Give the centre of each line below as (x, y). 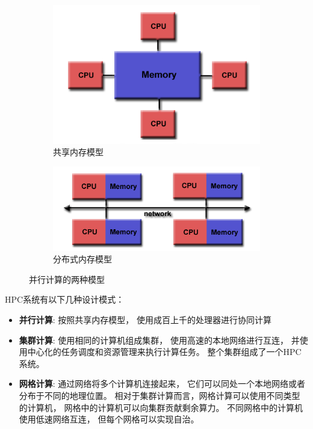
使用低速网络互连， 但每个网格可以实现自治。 (109, 419)
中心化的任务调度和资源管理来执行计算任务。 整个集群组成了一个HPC (164, 352)
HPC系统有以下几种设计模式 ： (65, 299)
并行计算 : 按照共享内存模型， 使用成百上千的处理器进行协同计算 (145, 319)
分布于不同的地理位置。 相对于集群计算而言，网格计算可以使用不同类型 (160, 395)
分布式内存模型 (82, 259)
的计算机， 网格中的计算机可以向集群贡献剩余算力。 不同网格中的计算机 (161, 407)
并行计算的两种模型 (67, 279)
